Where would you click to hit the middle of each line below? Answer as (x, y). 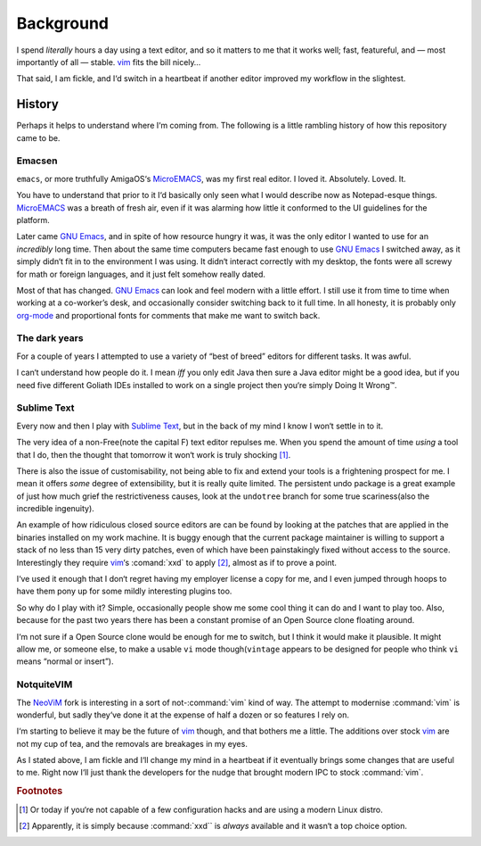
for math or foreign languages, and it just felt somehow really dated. (141, 274)
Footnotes (40, 792)
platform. (33, 220)
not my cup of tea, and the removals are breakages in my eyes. (132, 743)
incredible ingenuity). (56, 509)
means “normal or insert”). (65, 661)
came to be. (38, 137)
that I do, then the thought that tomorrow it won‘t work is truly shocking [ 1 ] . (154, 454)
